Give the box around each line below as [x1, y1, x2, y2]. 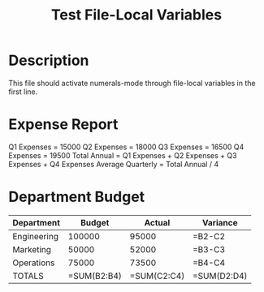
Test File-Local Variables [51, 6, 222, 24]
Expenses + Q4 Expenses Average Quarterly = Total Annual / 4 [8, 159, 219, 169]
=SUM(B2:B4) [67, 270, 122, 281]
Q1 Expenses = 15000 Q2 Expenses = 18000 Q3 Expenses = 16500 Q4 [8, 142, 245, 152]
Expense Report [8, 115, 119, 134]
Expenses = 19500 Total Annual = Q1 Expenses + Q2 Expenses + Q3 [8, 150, 237, 160]
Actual [144, 217, 171, 228]
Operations [12, 257, 55, 268]
